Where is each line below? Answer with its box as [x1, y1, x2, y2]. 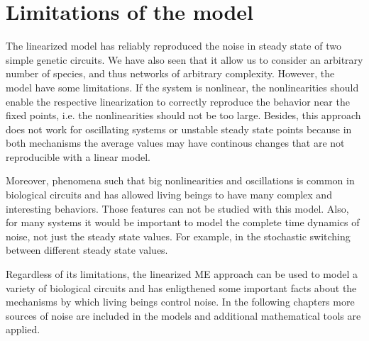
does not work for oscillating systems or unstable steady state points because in [6, 121, 352, 136]
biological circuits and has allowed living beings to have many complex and [6, 187, 332, 202]
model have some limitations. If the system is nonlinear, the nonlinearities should [6, 79, 359, 94]
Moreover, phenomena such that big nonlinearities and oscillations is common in [6, 173, 355, 188]
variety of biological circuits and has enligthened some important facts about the [6, 280, 357, 295]
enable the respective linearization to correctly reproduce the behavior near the [6, 94, 350, 108]
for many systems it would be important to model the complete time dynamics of [6, 215, 360, 230]
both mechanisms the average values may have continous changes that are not [6, 135, 345, 150]
